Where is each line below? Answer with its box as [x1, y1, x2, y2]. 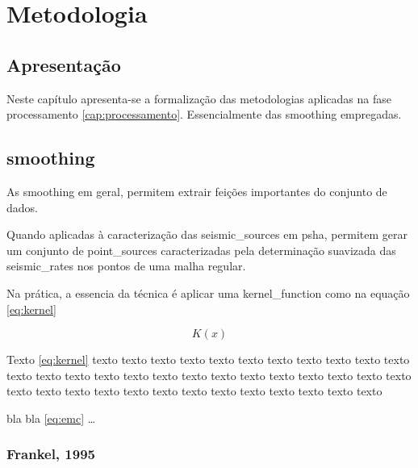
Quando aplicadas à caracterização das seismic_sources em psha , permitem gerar [6, 226, 408, 243]
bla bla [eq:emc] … [6, 409, 96, 426]
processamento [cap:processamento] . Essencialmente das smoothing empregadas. [6, 106, 402, 123]
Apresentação [6, 52, 121, 77]
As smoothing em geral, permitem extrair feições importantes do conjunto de [6, 182, 387, 199]
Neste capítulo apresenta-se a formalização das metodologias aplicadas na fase [6, 90, 391, 107]
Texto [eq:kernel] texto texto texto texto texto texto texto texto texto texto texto [6, 351, 410, 368]
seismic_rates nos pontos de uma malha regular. [6, 257, 246, 274]
